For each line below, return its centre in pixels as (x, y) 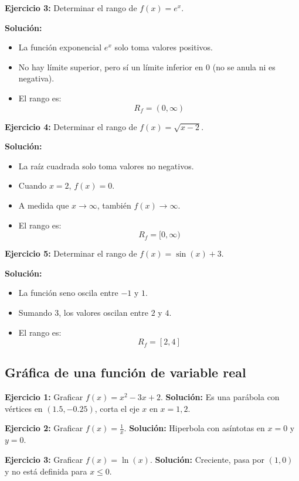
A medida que (44, 205)
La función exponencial (60, 47)
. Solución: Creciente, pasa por (207, 459)
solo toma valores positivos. (164, 47)
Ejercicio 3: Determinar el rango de (71, 8)
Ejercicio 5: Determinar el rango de (71, 253)
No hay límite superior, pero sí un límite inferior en (111, 66)
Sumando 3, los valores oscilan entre (83, 312)
